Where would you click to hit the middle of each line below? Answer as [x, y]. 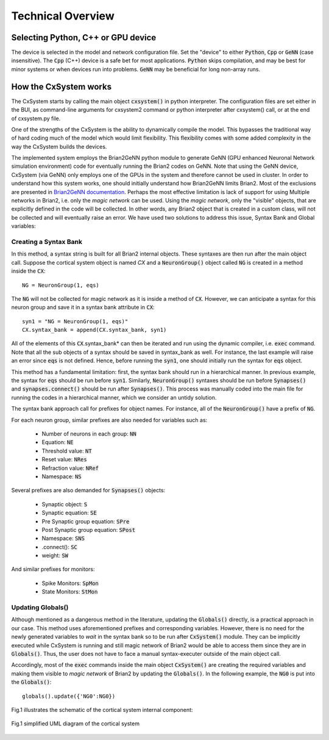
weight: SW [55, 556]
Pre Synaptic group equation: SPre [86, 521]
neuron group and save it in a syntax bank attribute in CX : [83, 307]
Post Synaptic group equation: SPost [89, 530]
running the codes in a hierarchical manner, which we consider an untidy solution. [114, 397]
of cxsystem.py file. [36, 118]
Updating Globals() [40, 608]
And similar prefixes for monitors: [53, 569]
